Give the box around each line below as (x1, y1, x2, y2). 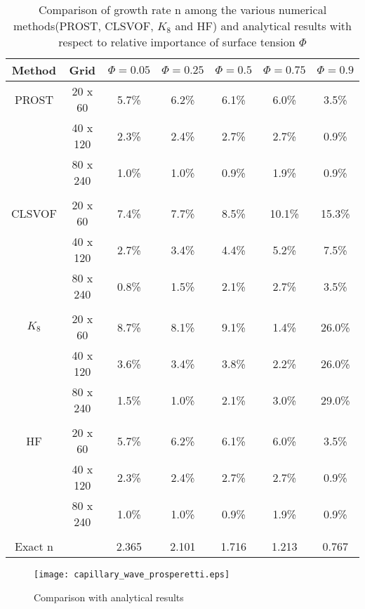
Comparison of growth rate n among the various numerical (38, 1, 327, 18)
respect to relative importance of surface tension (58, 34, 296, 50)
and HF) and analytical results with (175, 18, 352, 34)
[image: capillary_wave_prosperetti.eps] (34, 570, 230, 579)
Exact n (15, 538, 53, 554)
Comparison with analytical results (34, 589, 184, 604)
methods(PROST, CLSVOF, (13, 18, 154, 34)
